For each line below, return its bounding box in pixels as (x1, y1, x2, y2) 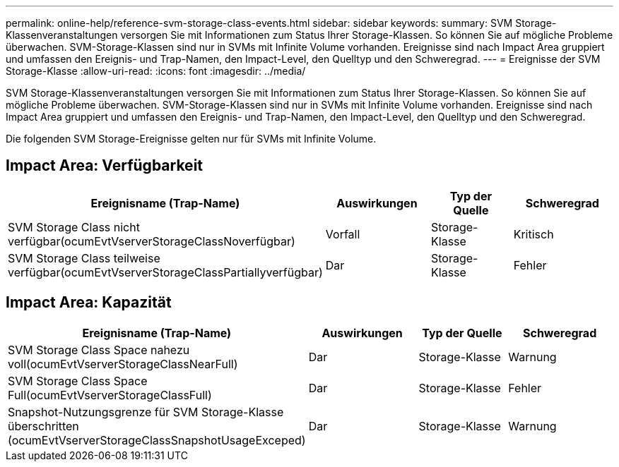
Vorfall (325, 226, 360, 241)
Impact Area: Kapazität (6, 293, 172, 312)
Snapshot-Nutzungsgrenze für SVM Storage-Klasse (8, 404, 284, 419)
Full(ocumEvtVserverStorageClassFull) (8, 387, 212, 402)
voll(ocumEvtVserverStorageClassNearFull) (8, 356, 238, 371)
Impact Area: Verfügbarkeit (6, 157, 204, 175)
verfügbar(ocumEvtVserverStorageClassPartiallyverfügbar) (8, 265, 323, 279)
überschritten (8, 418, 79, 433)
